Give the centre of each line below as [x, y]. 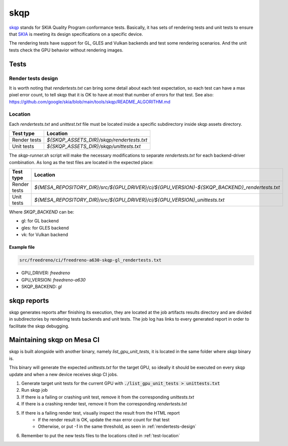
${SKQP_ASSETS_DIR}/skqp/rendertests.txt [97, 140]
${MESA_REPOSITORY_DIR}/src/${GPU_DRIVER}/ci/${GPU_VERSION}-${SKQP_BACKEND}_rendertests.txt [157, 187]
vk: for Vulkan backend [45, 235]
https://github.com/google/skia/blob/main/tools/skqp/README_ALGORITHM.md [90, 102]
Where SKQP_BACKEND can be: [42, 212]
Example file [22, 247]
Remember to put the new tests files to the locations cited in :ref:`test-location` [101, 435]
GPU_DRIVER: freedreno [46, 273]
